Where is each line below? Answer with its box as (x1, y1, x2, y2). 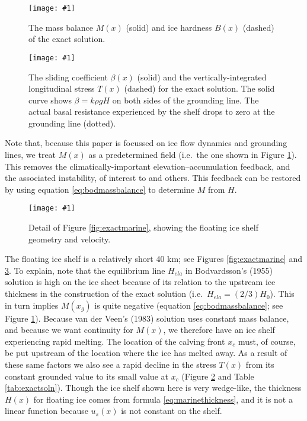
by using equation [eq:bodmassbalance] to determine (5, 183, 194, 195)
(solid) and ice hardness (126, 21, 212, 33)
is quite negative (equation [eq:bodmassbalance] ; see (94, 299, 283, 311)
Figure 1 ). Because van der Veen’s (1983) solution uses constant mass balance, (5, 312, 289, 324)
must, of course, (238, 335, 296, 347)
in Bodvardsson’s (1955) (185, 264, 273, 276)
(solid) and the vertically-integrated (137, 70, 267, 83)
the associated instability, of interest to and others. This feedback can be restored (5, 171, 301, 184)
